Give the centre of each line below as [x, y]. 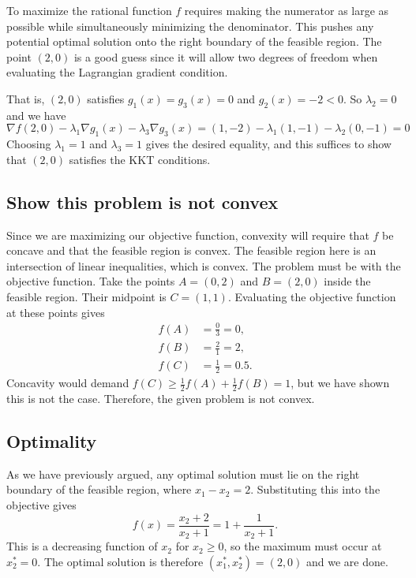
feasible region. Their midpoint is [86, 296]
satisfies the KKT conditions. [140, 159]
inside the [347, 281]
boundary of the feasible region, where [99, 489]
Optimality [52, 441]
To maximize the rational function [89, 10]
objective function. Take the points [91, 281]
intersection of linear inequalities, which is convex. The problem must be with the [204, 265]
